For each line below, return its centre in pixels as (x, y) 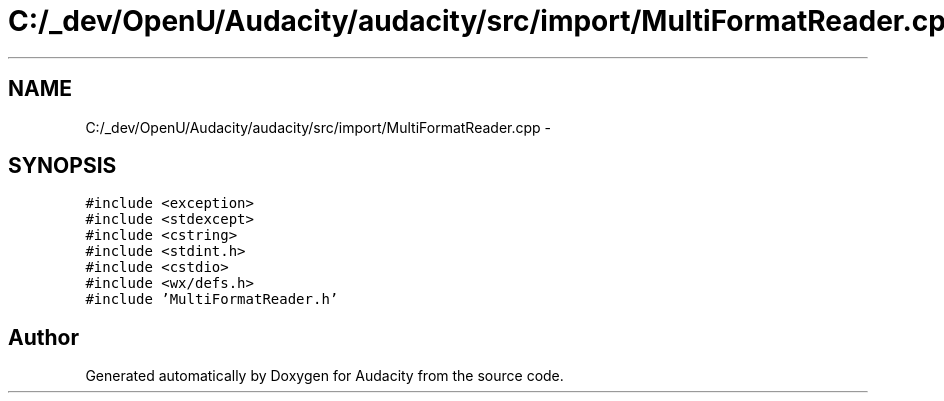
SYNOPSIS (62, 166)
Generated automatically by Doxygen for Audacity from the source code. (324, 376)
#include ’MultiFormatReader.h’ (212, 299)
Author (43, 337)
